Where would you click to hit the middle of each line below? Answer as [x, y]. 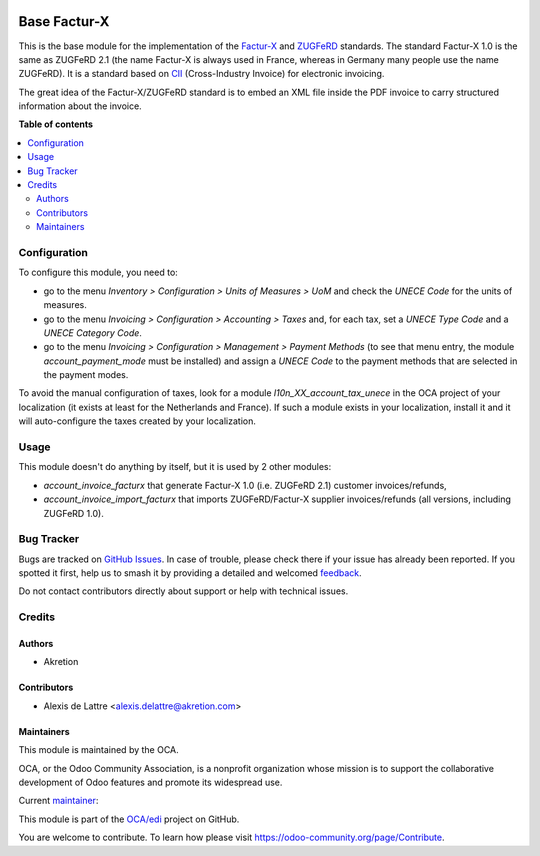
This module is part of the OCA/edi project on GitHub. [129, 819]
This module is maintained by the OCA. [98, 750]
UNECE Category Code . [92, 332]
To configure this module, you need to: [98, 272]
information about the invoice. [80, 106]
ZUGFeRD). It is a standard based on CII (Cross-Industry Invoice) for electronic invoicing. [201, 74]
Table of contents [56, 124]
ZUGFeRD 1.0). [73, 513]
